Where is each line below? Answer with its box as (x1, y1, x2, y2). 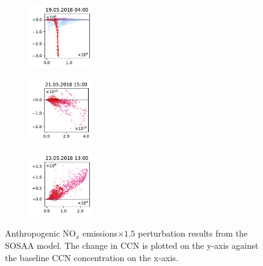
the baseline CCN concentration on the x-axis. (5, 251, 179, 264)
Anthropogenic (5, 227, 60, 240)
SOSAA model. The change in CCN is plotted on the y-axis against (5, 239, 259, 252)
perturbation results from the (138, 227, 248, 240)
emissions (83, 227, 118, 240)
